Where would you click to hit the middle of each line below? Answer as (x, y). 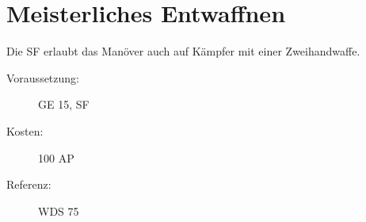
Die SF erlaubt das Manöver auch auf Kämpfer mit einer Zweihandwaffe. (183, 51)
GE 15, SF (64, 104)
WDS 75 (59, 211)
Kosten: (25, 130)
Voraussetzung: (43, 77)
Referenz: (29, 184)
